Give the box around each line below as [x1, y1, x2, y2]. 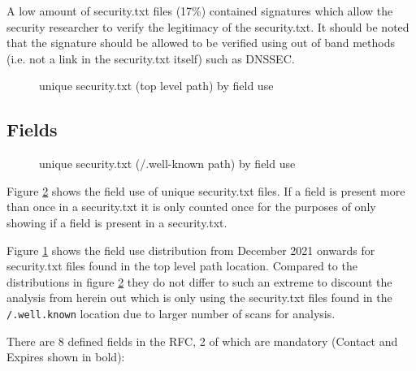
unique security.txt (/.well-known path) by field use [39, 155, 296, 172]
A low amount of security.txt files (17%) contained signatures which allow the [6, 2, 393, 19]
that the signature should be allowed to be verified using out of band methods [6, 34, 395, 51]
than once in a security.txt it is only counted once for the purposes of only [6, 198, 376, 215]
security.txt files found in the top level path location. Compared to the [6, 257, 357, 274]
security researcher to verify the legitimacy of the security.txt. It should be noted [6, 18, 409, 35]
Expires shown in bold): [6, 348, 125, 365]
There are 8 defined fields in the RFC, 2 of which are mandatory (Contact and [6, 332, 398, 349]
